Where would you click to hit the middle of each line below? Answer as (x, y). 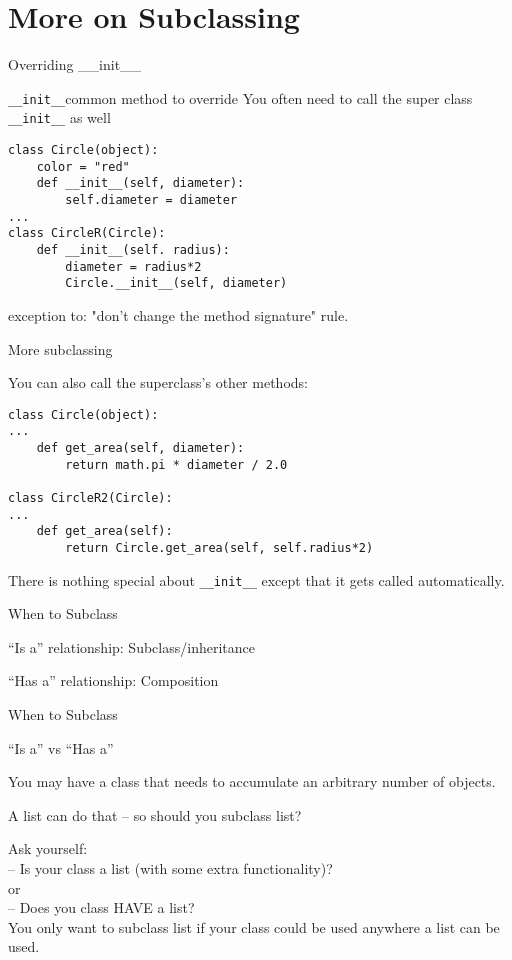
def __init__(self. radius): (133, 249)
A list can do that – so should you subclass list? (155, 814)
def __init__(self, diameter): (140, 183)
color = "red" (83, 166)
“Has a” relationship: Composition (113, 680)
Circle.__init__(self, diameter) (176, 283)
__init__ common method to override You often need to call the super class (240, 97)
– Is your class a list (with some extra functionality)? (170, 868)
